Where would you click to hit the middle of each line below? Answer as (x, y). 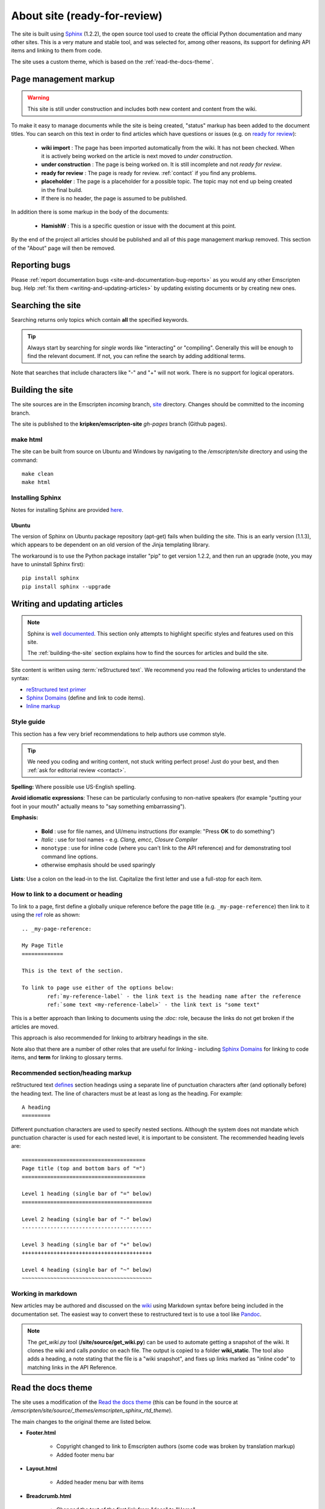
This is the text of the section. (73, 971)
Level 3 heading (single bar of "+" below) (87, 1244)
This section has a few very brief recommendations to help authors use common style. (119, 734)
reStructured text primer (56, 689)
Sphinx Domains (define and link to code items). (86, 698)
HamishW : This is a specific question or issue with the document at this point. (139, 226)
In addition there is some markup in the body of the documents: (90, 212)
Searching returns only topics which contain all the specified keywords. (100, 319)
